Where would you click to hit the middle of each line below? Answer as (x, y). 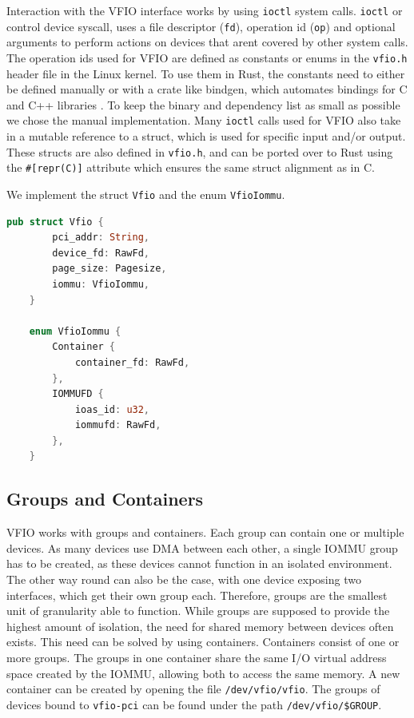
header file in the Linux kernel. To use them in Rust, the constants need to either (206, 73)
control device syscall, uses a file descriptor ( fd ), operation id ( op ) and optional (201, 26)
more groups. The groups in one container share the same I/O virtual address (197, 658)
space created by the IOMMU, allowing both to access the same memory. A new (203, 673)
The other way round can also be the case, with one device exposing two (184, 579)
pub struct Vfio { (55, 222)
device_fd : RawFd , (101, 253)
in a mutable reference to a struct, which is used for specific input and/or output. (206, 136)
